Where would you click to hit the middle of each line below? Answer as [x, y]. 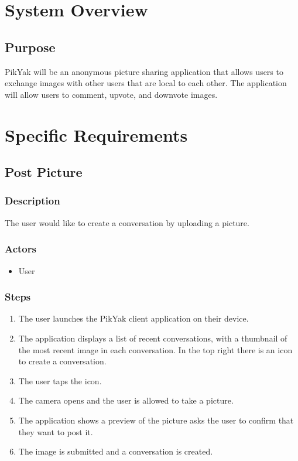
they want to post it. [56, 431]
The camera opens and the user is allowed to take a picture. [126, 400]
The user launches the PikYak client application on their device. [133, 318]
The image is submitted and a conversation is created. [116, 451]
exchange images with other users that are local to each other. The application [146, 83]
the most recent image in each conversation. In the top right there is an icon [155, 349]
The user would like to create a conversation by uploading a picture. [127, 222]
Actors [20, 249]
